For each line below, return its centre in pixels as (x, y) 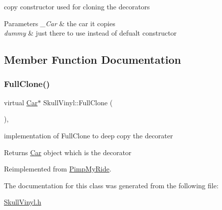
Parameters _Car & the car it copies (60, 23)
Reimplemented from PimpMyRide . (58, 169)
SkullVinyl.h (23, 202)
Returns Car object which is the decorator (68, 152)
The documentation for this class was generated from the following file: (111, 185)
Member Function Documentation (93, 60)
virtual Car (21, 102)
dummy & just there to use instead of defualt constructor (91, 33)
